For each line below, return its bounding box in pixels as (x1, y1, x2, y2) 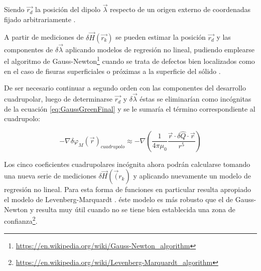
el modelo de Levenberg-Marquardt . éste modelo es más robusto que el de (4, 194, 233, 205)
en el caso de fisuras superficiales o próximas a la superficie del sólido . (4, 65, 221, 76)
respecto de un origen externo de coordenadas (110, 4, 251, 15)
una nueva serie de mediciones (4, 170, 96, 181)
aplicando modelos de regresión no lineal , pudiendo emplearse (65, 44, 255, 54)
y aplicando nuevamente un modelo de (133, 170, 251, 181)
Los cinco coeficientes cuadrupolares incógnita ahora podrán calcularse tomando (4, 158, 250, 169)
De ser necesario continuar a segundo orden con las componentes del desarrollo (4, 82, 246, 93)
